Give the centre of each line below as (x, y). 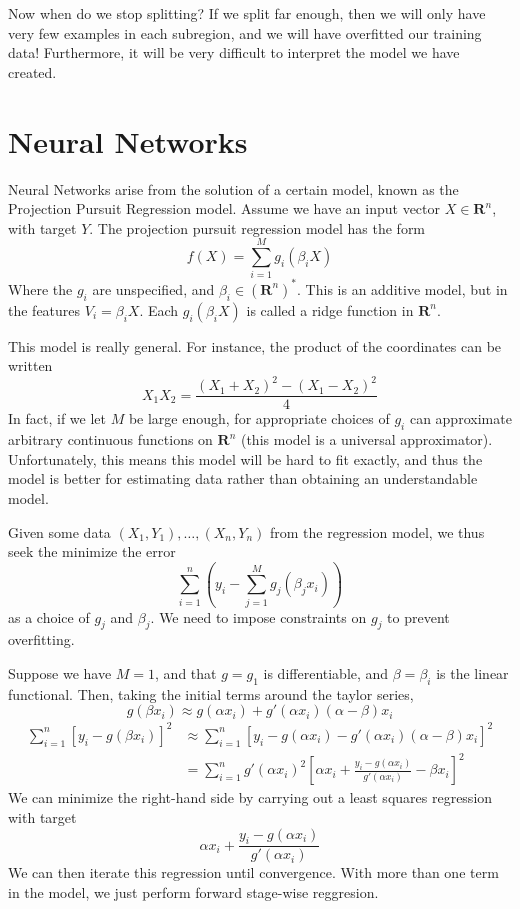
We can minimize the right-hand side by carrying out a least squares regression (250, 797)
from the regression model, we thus (377, 531)
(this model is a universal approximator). (366, 439)
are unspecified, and (153, 288)
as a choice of (49, 616)
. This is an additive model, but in (402, 288)
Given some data (59, 531)
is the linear (472, 672)
